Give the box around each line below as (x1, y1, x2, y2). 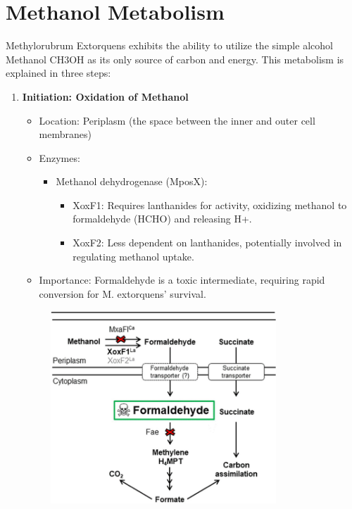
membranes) (39, 127, 92, 142)
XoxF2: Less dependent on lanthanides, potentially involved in (73, 235, 342, 250)
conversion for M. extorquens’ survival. (39, 286, 206, 301)
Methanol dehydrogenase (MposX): (56, 174, 208, 189)
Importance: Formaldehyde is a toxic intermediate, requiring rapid (39, 272, 325, 287)
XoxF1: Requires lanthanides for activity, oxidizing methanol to (73, 197, 347, 212)
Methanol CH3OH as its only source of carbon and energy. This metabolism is (6, 51, 344, 66)
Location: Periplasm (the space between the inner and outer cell (39, 113, 315, 127)
